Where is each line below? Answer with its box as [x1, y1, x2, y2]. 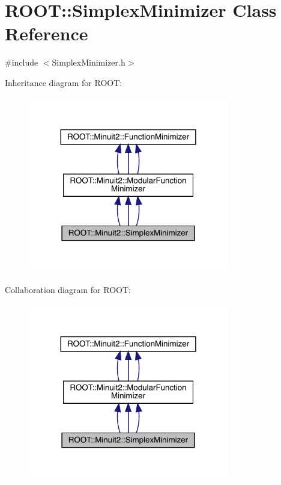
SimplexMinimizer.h [52, 56, 125, 69]
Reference [5, 21, 88, 46]
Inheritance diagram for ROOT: [5, 76, 122, 88]
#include [5, 56, 38, 69]
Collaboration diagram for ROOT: [5, 283, 131, 296]
